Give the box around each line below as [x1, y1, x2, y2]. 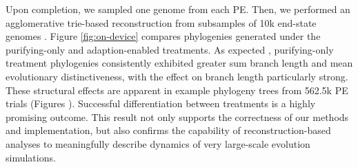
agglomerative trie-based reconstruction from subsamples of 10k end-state [6, 15, 317, 30]
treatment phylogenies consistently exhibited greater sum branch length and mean [6, 56, 353, 70]
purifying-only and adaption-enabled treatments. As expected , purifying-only [6, 42, 334, 56]
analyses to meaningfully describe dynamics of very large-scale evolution [6, 136, 310, 151]
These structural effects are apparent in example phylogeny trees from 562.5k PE [6, 82, 348, 97]
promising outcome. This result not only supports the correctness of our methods [6, 109, 349, 124]
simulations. [6, 150, 56, 164]
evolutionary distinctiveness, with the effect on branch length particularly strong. [6, 69, 348, 83]
